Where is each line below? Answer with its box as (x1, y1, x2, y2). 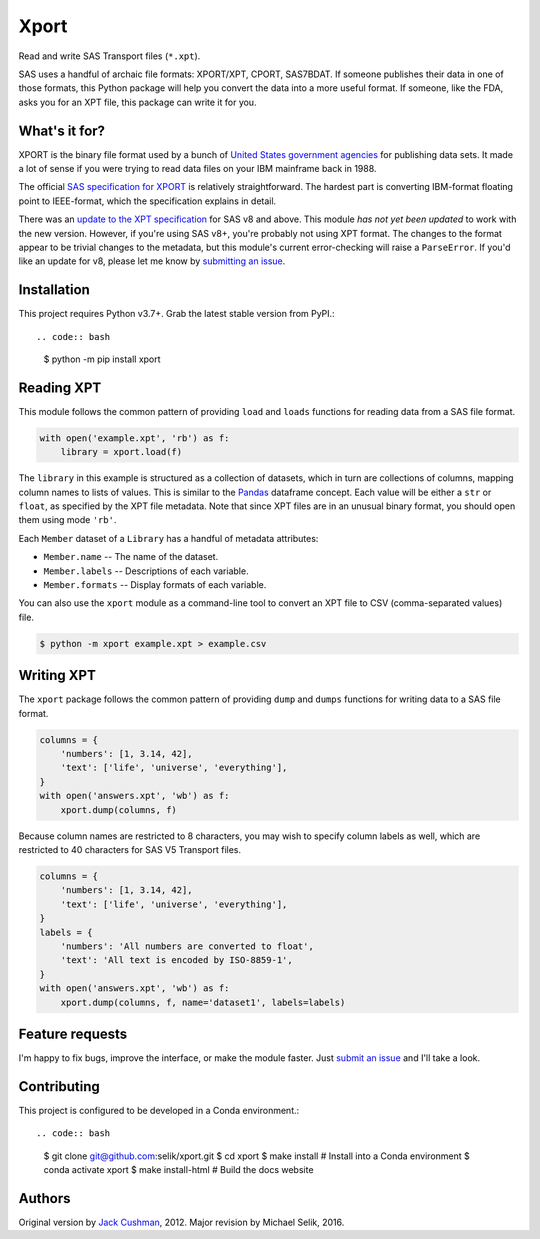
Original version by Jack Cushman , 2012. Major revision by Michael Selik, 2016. (18, 1216, 345, 1228)
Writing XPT (18, 667, 97, 684)
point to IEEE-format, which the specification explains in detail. (18, 195, 277, 207)
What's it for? (18, 122, 105, 139)
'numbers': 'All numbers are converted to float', (60, 940, 314, 952)
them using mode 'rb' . (18, 514, 117, 526)
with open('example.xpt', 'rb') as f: (39, 432, 230, 444)
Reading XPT (18, 379, 102, 396)
